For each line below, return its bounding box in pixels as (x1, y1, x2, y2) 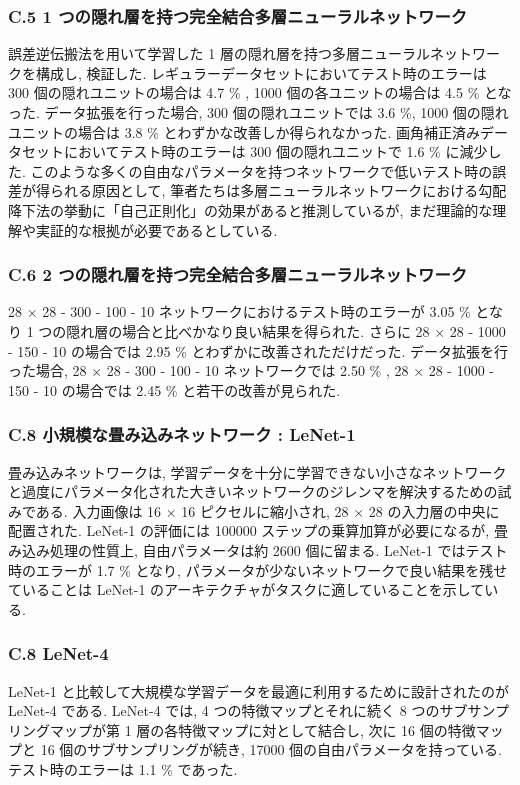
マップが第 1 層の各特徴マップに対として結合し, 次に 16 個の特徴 (49, 719, 476, 740)
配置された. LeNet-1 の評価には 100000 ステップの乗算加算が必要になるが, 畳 (8, 520, 508, 541)
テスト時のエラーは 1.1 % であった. (8, 758, 238, 779)
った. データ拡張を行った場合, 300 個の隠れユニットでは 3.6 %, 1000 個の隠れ (8, 102, 509, 122)
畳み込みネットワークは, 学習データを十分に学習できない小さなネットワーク (8, 461, 507, 482)
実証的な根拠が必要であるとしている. (35, 219, 278, 240)
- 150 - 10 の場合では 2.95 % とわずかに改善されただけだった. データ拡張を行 (8, 340, 509, 361)
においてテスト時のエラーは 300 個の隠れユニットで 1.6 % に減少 (63, 141, 488, 162)
